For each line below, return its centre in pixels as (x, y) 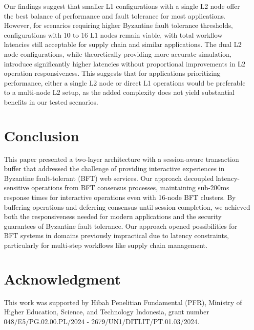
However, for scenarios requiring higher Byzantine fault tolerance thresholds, (118, 25)
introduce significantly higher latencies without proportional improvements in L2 (125, 63)
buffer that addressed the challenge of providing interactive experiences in (114, 168)
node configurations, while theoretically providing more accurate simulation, (118, 54)
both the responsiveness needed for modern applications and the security (113, 216)
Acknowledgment (62, 278)
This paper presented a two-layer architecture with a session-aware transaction (122, 159)
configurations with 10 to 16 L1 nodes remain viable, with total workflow (113, 34)
